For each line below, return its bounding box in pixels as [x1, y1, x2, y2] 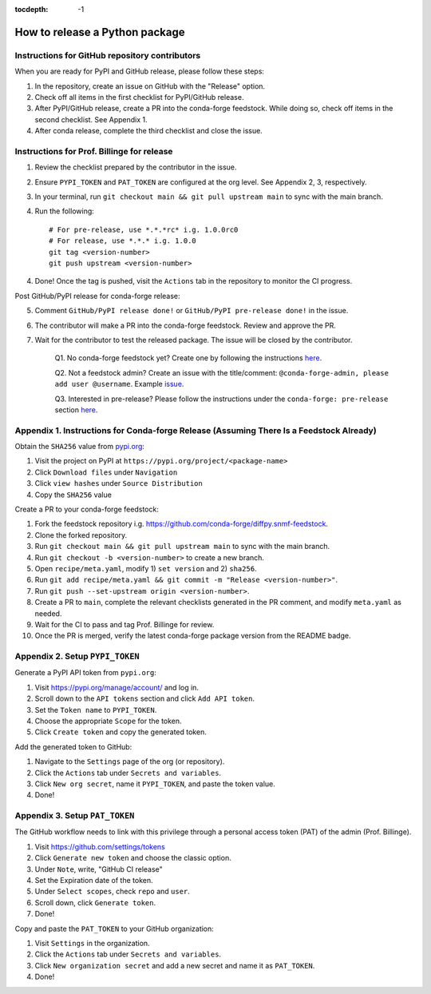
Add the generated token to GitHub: [14, 742, 132, 751]
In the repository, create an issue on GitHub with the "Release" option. [34, 81, 266, 91]
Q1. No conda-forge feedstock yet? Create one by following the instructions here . [54, 353, 322, 363]
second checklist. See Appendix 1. [34, 114, 148, 124]
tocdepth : [14, 5, 49, 14]
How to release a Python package [14, 25, 185, 39]
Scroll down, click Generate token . [34, 897, 156, 907]
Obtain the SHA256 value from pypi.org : [14, 442, 145, 451]
